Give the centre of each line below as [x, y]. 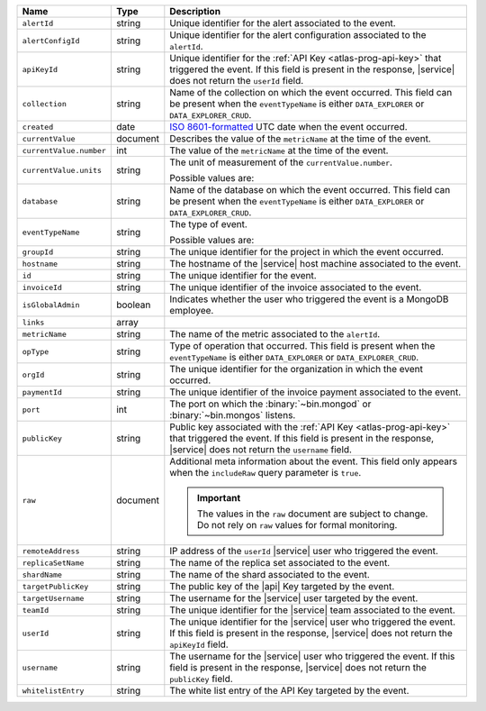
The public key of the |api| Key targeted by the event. [282, 586]
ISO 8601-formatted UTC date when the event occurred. [289, 127]
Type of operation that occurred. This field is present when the [302, 346]
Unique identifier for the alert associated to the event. [283, 23]
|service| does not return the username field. [261, 449]
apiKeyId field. [199, 644]
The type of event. [208, 224]
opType [36, 351]
